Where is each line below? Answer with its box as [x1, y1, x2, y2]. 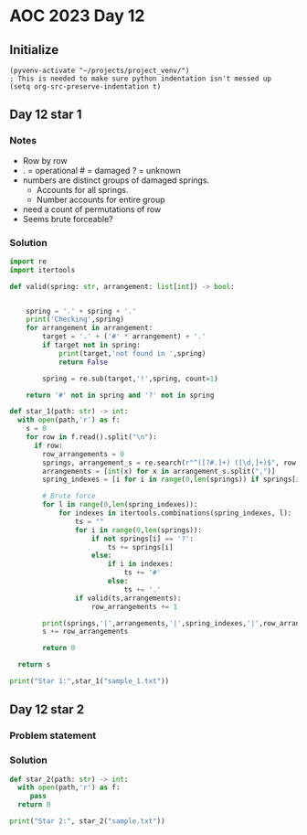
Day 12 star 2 [9, 701, 85, 718]
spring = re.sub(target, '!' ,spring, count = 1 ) [42, 374, 219, 383]
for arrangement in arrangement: [26, 324, 153, 333]
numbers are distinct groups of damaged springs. [22, 175, 210, 186]
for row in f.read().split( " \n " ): [26, 433, 157, 442]
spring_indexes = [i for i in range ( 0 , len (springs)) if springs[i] [42, 475, 304, 485]
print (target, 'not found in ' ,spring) [58, 348, 206, 358]
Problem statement [9, 729, 97, 742]
